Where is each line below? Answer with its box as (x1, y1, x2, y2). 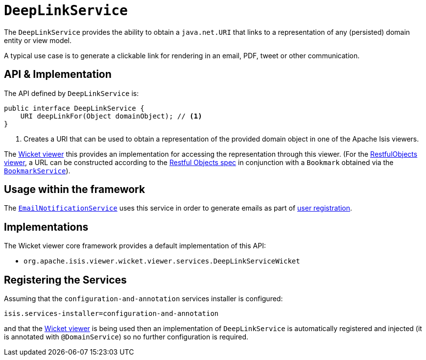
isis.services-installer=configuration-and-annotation (4, 310, 219, 318)
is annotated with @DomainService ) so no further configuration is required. (4, 333, 249, 341)
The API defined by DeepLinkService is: (4, 89, 139, 97)
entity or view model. (4, 36, 72, 45)
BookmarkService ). (4, 166, 71, 175)
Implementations (4, 220, 89, 233)
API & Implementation (4, 68, 112, 81)
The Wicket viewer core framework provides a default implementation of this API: (4, 241, 266, 250)
